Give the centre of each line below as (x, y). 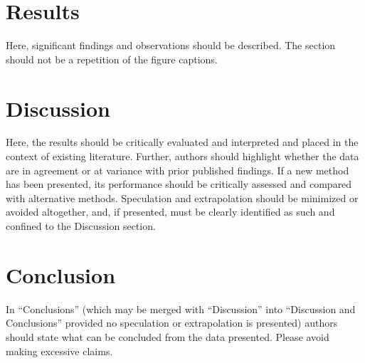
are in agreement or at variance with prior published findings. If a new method (178, 170)
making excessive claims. (59, 351)
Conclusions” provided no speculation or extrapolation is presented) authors (172, 323)
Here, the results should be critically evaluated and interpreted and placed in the (182, 142)
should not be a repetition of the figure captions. (112, 59)
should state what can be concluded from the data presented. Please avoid (168, 336)
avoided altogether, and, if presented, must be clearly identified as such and (170, 212)
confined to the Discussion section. (81, 226)
